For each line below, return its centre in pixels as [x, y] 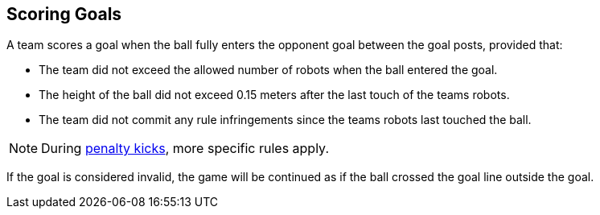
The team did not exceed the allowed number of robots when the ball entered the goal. [268, 70]
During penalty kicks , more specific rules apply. [185, 149]
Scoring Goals [64, 14]
